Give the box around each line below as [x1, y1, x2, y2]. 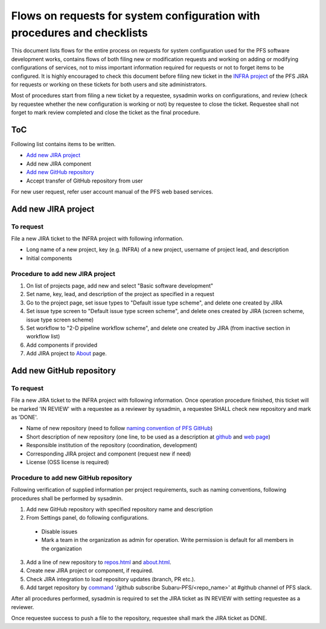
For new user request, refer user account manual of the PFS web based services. [11, 188, 214, 195]
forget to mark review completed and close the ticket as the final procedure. [11, 109, 200, 116]
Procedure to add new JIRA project [11, 269, 116, 278]
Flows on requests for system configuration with [11, 9, 260, 22]
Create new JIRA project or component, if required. [26, 567, 154, 574]
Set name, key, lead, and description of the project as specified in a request [26, 291, 214, 298]
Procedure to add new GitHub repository [11, 473, 132, 482]
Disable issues [41, 527, 78, 535]
